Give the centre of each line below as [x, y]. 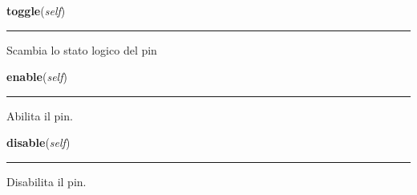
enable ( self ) [37, 77]
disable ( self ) [38, 142]
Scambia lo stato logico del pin [82, 49]
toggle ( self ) [36, 10]
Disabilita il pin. [47, 181]
